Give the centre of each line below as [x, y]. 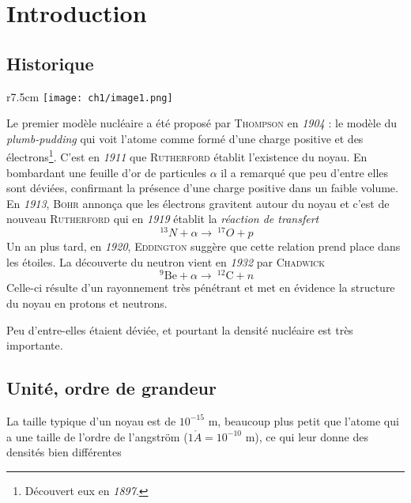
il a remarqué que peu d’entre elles [305, 172]
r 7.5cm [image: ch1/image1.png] [90, 96]
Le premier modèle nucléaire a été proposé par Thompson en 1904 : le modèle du [202, 123]
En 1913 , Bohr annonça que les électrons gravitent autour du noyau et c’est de [198, 203]
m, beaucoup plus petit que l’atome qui [304, 420]
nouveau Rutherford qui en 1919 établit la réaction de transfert [163, 219]
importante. [35, 345]
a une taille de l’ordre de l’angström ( [97, 436]
